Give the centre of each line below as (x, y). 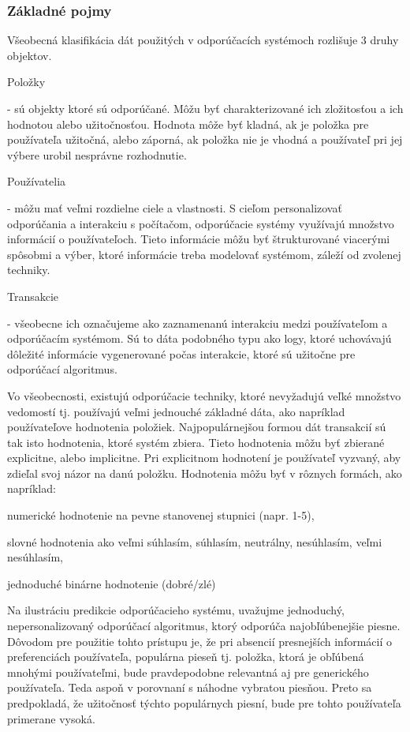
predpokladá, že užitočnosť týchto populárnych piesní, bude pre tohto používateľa (204, 703)
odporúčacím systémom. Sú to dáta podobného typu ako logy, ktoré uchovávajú (199, 338)
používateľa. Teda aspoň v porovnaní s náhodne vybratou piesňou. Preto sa (190, 687)
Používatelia (37, 181)
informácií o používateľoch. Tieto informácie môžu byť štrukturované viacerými (199, 239)
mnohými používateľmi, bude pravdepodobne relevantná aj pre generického (188, 672)
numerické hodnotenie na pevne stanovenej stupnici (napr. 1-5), (161, 515)
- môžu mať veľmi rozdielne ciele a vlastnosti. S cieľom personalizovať (175, 207)
